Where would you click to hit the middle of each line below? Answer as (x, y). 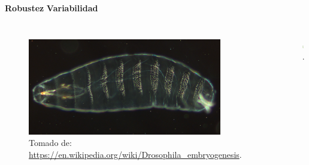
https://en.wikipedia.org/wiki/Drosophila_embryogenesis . (135, 154)
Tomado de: (50, 143)
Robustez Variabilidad (51, 8)
